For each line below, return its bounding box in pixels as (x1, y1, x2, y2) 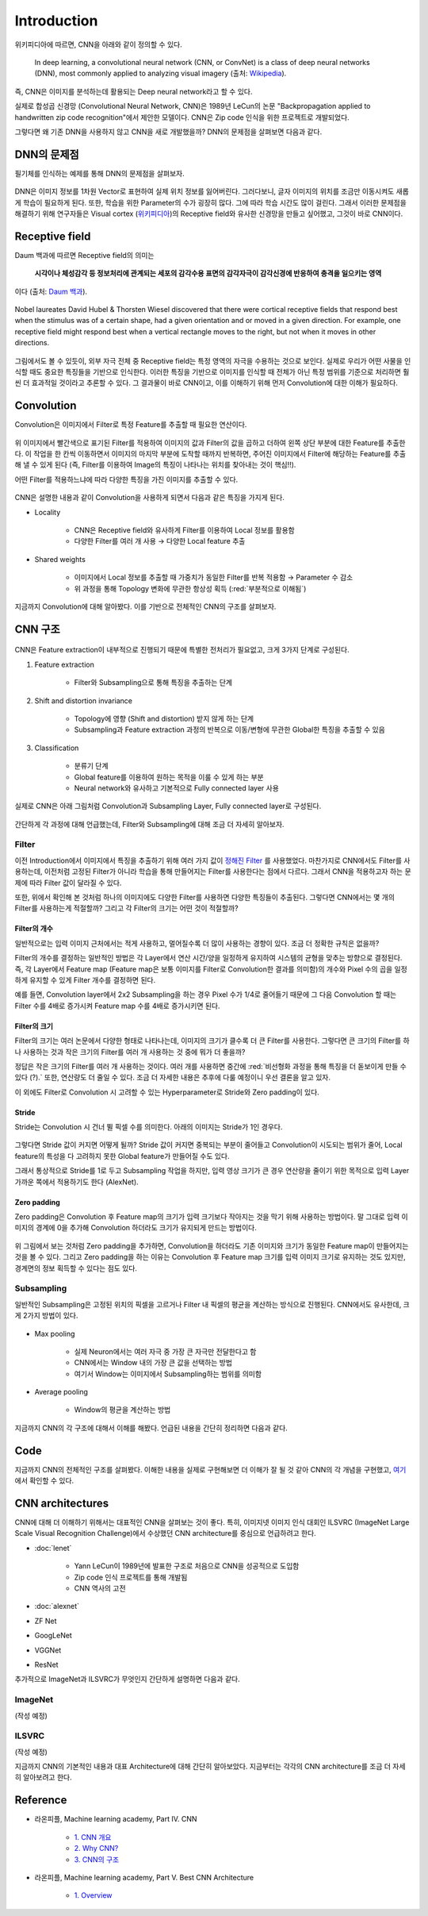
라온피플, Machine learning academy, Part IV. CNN (34, 1814, 197, 1824)
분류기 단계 (74, 761, 109, 771)
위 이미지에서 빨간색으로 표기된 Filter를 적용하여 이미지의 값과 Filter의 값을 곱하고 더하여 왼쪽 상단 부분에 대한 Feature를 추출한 (14, 437, 406, 448)
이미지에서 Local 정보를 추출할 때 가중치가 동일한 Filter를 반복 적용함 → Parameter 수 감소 (74, 572, 353, 583)
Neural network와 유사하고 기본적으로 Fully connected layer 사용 (74, 783, 279, 793)
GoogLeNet (34, 1631, 73, 1641)
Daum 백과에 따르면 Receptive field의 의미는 (14, 250, 155, 260)
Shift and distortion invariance (34, 695, 132, 706)
